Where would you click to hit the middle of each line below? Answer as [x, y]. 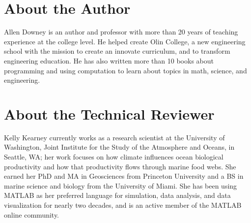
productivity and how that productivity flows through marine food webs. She [120, 166]
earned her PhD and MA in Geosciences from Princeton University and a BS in [124, 176]
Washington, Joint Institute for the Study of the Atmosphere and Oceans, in [119, 147]
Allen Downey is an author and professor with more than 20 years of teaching [121, 32]
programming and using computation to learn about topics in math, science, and [125, 70]
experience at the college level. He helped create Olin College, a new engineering [125, 41]
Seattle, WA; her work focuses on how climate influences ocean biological [114, 157]
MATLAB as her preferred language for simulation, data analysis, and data [117, 195]
